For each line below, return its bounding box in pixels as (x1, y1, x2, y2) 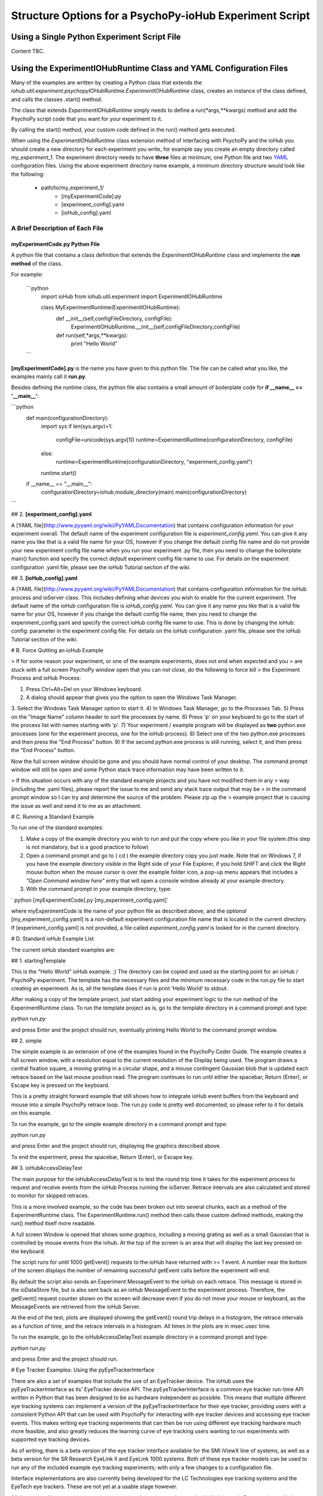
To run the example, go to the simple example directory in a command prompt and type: (11, 1120, 227, 1127)
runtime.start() (41, 469, 77, 476)
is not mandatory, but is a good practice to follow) (26, 844, 149, 851)
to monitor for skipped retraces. (11, 1192, 90, 1199)
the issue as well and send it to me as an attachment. (11, 802, 142, 809)
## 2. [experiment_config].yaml (11, 510, 92, 518)
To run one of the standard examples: (11, 824, 104, 831)
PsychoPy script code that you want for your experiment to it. (11, 115, 163, 122)
